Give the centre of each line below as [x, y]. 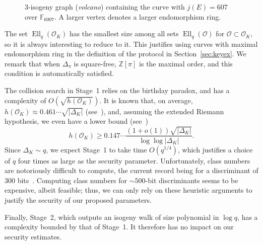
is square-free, [95, 63]
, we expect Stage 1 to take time [96, 149]
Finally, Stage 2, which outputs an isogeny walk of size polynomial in [112, 217]
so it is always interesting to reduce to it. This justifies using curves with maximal [131, 44]
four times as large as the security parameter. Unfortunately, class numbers [134, 160]
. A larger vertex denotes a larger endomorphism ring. [138, 16]
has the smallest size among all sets [124, 33]
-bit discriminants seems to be [192, 180]
